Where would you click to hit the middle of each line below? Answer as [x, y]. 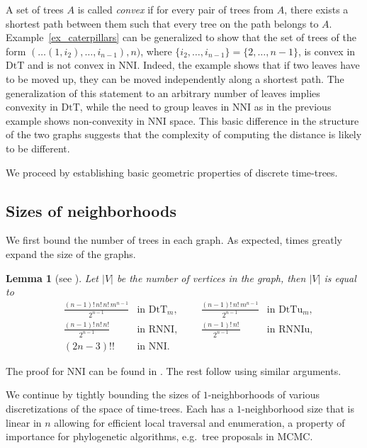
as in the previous [293, 107]
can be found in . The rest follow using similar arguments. [215, 370]
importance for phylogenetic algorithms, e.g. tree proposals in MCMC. [159, 436]
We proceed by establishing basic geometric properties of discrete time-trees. [172, 172]
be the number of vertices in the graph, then [211, 278]
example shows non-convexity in [75, 120]
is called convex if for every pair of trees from [176, 9]
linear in [24, 422]
